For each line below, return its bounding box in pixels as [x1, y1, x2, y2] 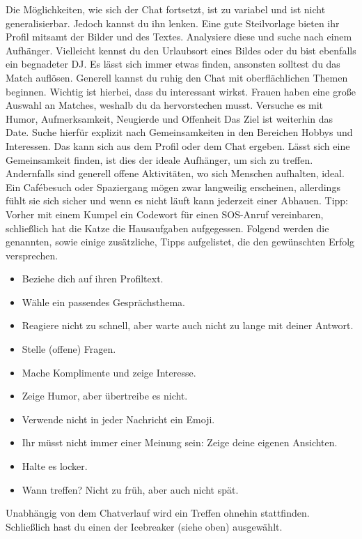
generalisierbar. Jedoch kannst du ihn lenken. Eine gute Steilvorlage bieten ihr [6, 15, 340, 30]
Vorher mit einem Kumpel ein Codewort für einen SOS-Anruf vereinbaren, [6, 206, 324, 221]
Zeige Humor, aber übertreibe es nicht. [22, 388, 188, 403]
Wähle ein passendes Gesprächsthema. [22, 294, 186, 309]
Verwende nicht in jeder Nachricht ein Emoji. [22, 411, 215, 426]
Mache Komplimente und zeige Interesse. [22, 365, 196, 379]
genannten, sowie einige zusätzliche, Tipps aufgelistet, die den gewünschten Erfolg [6, 234, 355, 249]
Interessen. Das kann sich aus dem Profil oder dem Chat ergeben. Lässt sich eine [6, 138, 350, 153]
